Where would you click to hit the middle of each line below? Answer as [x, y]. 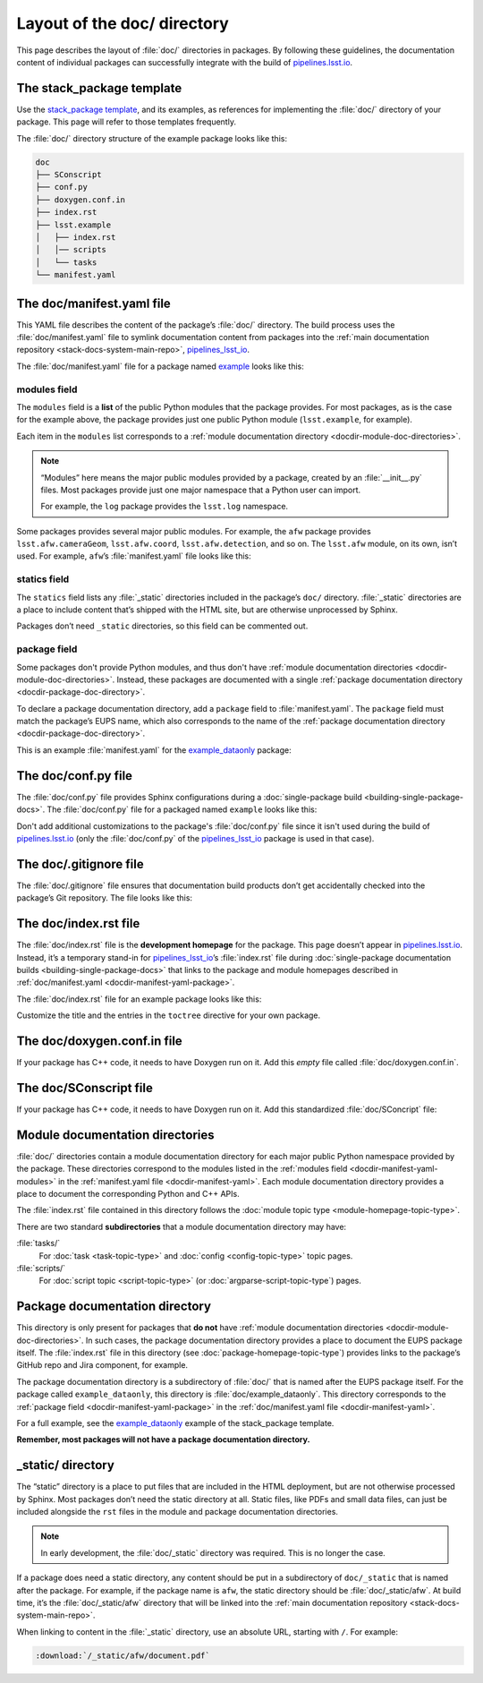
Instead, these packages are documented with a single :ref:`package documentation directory [290, 679]
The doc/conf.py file [75, 776]
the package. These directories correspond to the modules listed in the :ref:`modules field [182, 1169]
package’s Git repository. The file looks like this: [104, 898]
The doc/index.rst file [78, 923]
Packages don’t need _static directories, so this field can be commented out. [162, 626]
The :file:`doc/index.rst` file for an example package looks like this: [139, 999]
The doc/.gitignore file [80, 864]
